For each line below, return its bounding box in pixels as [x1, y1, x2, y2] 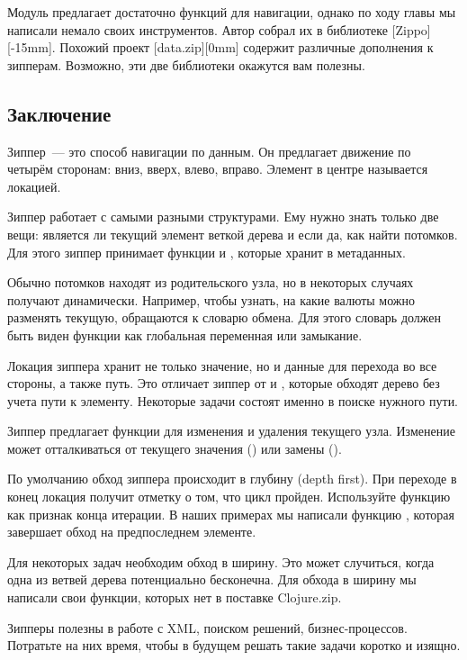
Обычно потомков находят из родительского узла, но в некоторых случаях [7, 273, 414, 292]
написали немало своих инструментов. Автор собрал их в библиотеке [7, 20, 388, 39]
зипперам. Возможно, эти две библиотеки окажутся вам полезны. [7, 55, 365, 74]
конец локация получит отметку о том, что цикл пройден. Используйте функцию [7, 487, 451, 506]
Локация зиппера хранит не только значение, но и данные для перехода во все [7, 356, 437, 375]
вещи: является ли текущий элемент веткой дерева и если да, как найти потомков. [7, 224, 458, 243]
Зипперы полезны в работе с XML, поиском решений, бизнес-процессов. [7, 618, 408, 637]
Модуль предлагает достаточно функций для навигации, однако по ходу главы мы [7, 3, 456, 21]
